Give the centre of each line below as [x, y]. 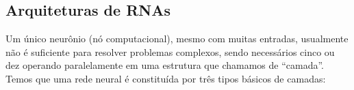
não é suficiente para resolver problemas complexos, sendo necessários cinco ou [170, 51]
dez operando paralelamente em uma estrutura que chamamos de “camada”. [165, 65]
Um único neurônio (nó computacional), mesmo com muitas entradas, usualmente [177, 39]
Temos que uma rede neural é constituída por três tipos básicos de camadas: [166, 78]
